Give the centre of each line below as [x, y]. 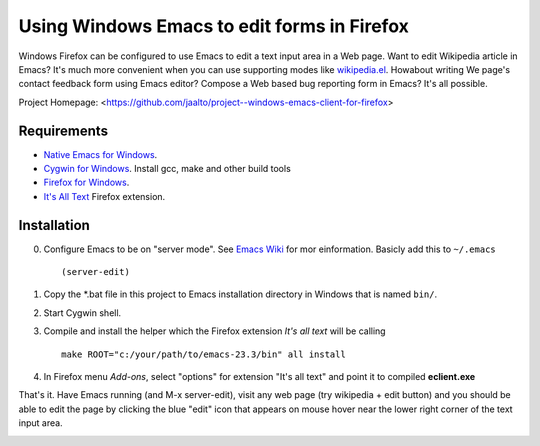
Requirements [63, 130]
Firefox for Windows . [86, 182]
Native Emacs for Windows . [100, 154]
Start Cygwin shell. [82, 312]
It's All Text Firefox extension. [104, 196]
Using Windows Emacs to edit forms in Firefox [213, 26]
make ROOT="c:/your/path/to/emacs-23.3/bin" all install [204, 354]
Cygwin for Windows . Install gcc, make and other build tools [167, 169]
